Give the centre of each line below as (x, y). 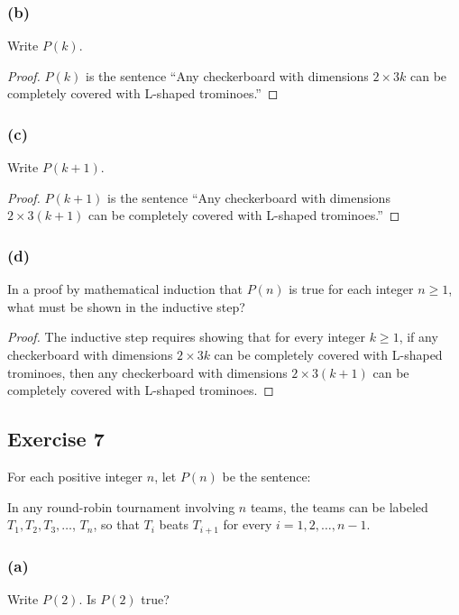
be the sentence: (266, 476)
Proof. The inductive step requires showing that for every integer (187, 337)
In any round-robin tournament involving (121, 506)
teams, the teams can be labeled (339, 506)
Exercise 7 (56, 439)
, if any (418, 337)
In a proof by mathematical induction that (125, 289)
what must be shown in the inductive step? (126, 306)
